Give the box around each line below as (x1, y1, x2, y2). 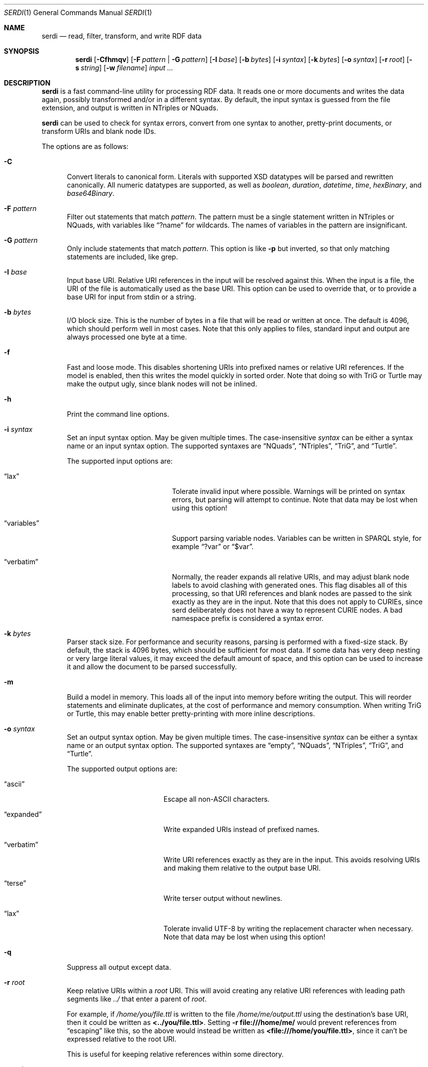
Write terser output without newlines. (163, 894, 282, 902)
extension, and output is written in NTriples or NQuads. (42, 104, 218, 112)
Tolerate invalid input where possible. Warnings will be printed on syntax (172, 487, 405, 495)
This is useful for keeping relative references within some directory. (67, 1050, 284, 1058)
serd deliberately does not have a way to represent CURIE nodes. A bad (172, 606, 403, 614)
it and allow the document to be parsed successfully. (67, 662, 237, 671)
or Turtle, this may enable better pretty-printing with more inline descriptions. (67, 709, 315, 718)
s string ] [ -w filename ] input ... (75, 64, 173, 72)
